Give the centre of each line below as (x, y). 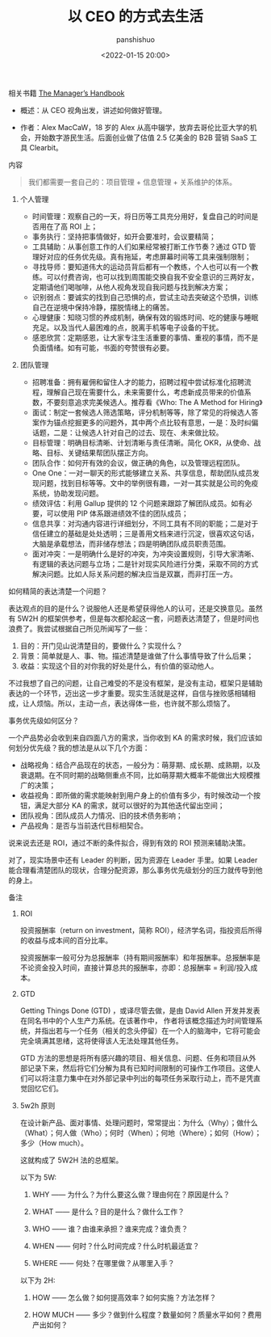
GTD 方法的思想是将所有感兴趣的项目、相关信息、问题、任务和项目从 (134, 1058)
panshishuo (135, 39)
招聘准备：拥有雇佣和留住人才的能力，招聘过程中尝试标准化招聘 (138, 382)
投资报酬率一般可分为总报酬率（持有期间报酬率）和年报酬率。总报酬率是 (140, 957)
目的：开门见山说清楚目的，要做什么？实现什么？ (101, 645)
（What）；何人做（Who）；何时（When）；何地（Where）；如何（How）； (141, 1132)
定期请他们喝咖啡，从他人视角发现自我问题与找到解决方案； (131, 287)
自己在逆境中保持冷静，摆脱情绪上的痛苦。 (103, 307)
